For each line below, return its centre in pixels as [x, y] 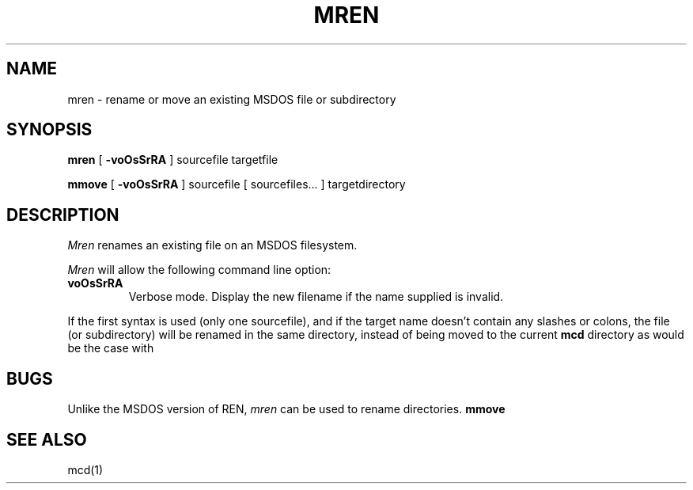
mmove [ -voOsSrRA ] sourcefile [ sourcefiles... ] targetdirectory [237, 184]
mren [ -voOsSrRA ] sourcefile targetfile [173, 160]
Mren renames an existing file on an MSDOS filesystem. [212, 245]
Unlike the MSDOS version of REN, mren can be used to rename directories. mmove [286, 409]
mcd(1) [85, 469]
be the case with [111, 348]
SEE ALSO [47, 439]
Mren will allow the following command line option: [199, 270]
